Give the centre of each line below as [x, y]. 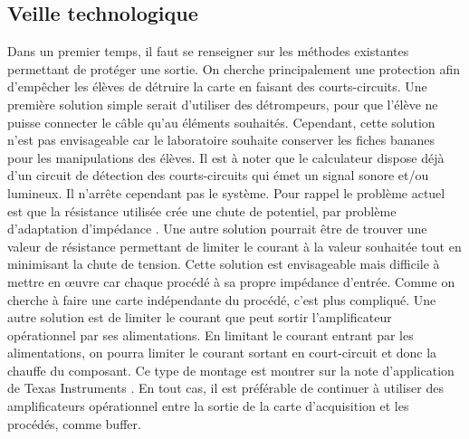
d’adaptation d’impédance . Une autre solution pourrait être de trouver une [217, 229]
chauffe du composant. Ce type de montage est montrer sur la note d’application [231, 370]
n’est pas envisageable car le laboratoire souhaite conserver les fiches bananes [221, 140]
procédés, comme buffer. [74, 423]
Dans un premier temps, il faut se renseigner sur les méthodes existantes [208, 51]
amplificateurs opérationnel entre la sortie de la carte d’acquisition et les [208, 406]
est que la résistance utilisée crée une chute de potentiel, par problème [202, 210]
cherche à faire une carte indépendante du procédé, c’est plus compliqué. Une [222, 299]
